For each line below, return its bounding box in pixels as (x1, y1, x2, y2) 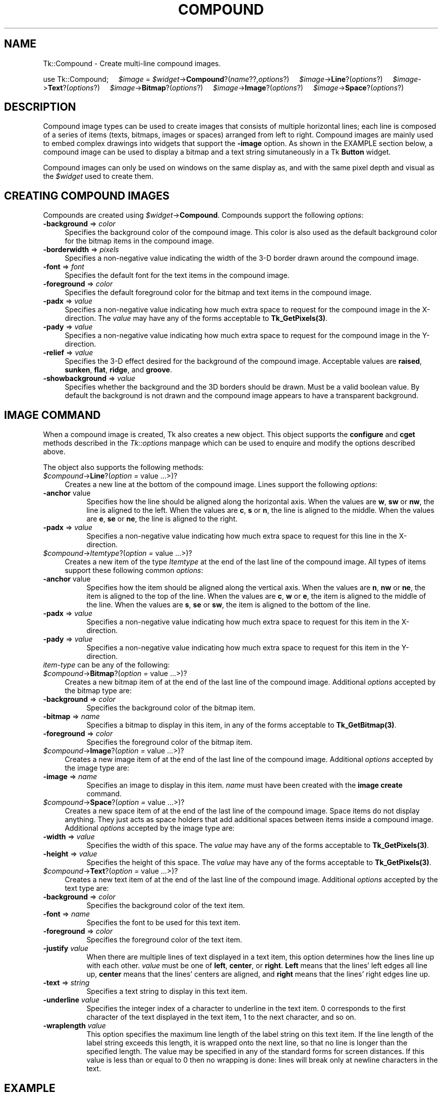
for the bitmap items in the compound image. (65, 236, 214, 246)
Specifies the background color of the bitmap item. (86, 703, 255, 712)
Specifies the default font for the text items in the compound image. (65, 271, 290, 280)
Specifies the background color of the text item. (86, 901, 245, 910)
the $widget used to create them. (43, 172, 154, 181)
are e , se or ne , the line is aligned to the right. (86, 514, 238, 523)
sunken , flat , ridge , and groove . (65, 365, 172, 374)
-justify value (43, 944, 89, 953)
